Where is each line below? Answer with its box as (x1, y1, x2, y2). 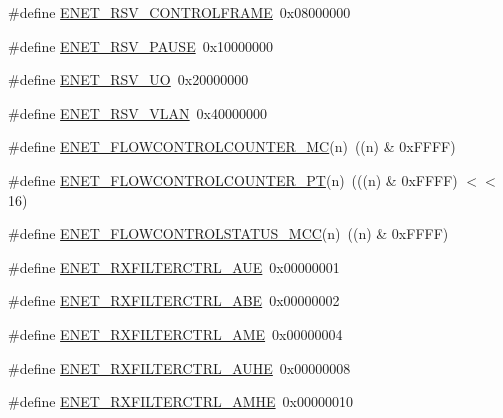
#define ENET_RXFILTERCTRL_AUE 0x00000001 (8, 256, 340, 277)
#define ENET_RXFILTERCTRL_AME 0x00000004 (8, 323, 343, 344)
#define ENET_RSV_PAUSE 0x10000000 (8, 35, 274, 56)
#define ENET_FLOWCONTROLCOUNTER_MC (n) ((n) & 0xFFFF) (8, 136, 456, 157)
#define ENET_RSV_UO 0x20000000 (8, 69, 249, 90)
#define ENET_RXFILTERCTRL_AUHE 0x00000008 (8, 357, 351, 378)
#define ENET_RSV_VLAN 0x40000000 (8, 102, 268, 123)
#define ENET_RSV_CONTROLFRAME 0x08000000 (8, 2, 351, 22)
